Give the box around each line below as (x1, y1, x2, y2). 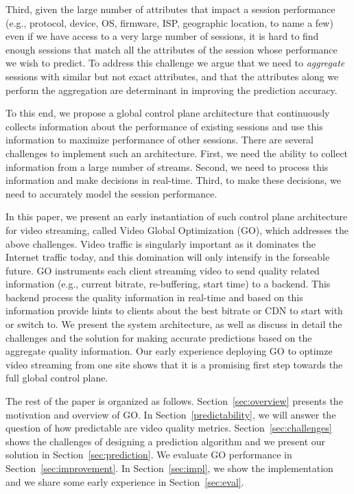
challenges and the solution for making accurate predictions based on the (5, 330, 312, 344)
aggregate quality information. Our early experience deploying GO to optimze (5, 344, 333, 358)
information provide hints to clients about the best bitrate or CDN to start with (5, 303, 343, 318)
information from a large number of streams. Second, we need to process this (5, 159, 329, 174)
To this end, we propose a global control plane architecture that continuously (5, 106, 330, 120)
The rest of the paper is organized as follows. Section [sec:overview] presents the (5, 394, 343, 408)
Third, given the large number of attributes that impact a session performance (5, 2, 335, 16)
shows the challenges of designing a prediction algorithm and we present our (5, 434, 326, 448)
